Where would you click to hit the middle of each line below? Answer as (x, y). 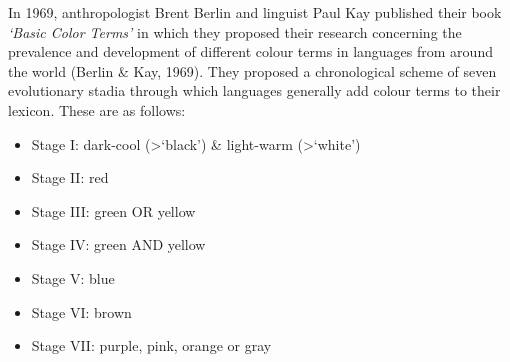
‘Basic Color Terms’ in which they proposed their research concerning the (235, 31)
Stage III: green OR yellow (113, 210)
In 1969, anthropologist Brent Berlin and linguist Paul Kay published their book (255, 12)
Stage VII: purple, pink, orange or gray (151, 345)
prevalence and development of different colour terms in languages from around (250, 51)
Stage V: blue (73, 277)
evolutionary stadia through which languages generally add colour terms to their (254, 90)
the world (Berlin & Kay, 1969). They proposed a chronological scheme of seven (252, 70)
